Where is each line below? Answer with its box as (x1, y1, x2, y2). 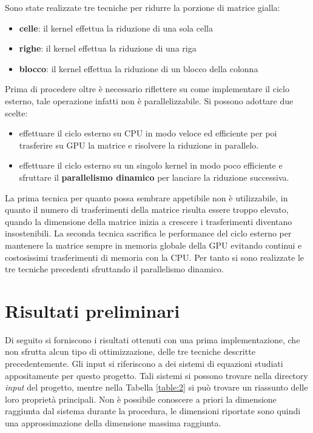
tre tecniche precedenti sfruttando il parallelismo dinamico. (5, 263, 224, 275)
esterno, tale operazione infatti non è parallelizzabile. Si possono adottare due (5, 94, 294, 107)
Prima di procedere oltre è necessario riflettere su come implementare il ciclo (5, 82, 289, 95)
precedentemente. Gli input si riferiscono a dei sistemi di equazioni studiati (5, 357, 283, 369)
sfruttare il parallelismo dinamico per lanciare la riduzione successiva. (19, 170, 289, 183)
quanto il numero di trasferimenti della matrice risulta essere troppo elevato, (5, 203, 289, 216)
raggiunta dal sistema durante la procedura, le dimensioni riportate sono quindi (5, 404, 301, 417)
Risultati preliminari (5, 298, 180, 323)
